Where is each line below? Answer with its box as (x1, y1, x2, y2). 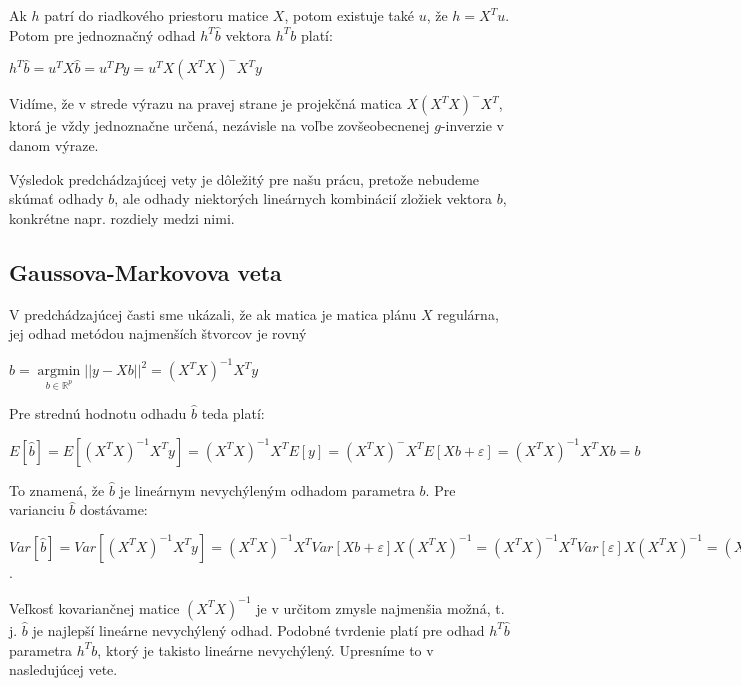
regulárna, (437, 303, 499, 324)
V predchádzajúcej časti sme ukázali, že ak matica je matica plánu (9, 303, 417, 324)
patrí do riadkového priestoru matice (44, 5, 269, 25)
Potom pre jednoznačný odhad (9, 24, 196, 45)
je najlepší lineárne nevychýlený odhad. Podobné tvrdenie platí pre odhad (32, 619, 485, 640)
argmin (37, 364, 81, 379)
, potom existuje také (284, 5, 414, 25)
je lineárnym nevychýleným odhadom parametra (119, 479, 415, 500)
